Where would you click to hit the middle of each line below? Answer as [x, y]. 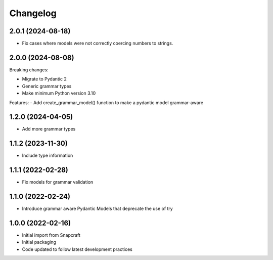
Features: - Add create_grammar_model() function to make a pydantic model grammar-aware [106, 102]
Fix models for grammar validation [58, 182]
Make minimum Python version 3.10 [59, 93]
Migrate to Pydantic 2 [44, 79]
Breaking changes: [29, 70]
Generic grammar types [47, 86]
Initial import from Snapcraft [51, 235]
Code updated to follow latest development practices [77, 249]
